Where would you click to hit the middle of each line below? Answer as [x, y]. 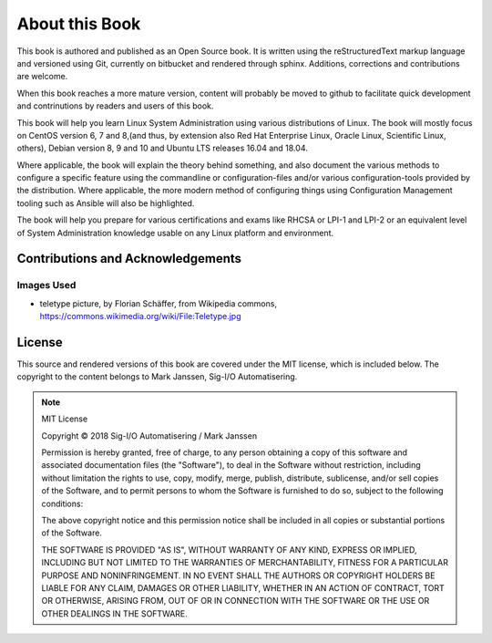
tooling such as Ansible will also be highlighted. [106, 203]
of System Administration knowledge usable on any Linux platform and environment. [175, 233]
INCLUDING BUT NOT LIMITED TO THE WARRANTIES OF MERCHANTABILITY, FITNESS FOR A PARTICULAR [245, 563]
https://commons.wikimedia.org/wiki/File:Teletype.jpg [140, 316]
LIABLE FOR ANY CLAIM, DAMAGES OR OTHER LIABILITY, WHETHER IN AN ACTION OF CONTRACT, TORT [243, 587]
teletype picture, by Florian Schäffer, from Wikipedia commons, [159, 303]
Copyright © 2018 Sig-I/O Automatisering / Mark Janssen [149, 436]
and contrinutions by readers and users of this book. [115, 106]
